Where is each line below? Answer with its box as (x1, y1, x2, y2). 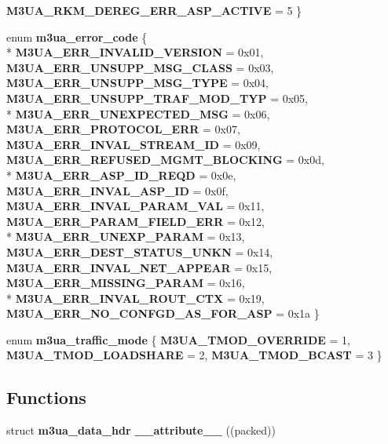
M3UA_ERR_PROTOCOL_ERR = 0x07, (6, 121, 240, 137)
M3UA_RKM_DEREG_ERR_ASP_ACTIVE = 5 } (6, 2, 302, 18)
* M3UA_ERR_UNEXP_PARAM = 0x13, (6, 228, 245, 245)
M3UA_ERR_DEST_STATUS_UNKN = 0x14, (6, 243, 273, 260)
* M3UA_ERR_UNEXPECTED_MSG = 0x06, (6, 105, 270, 122)
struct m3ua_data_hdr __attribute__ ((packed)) (6, 422, 276, 439)
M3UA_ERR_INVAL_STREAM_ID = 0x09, (6, 136, 261, 152)
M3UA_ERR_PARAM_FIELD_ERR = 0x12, (6, 213, 265, 229)
